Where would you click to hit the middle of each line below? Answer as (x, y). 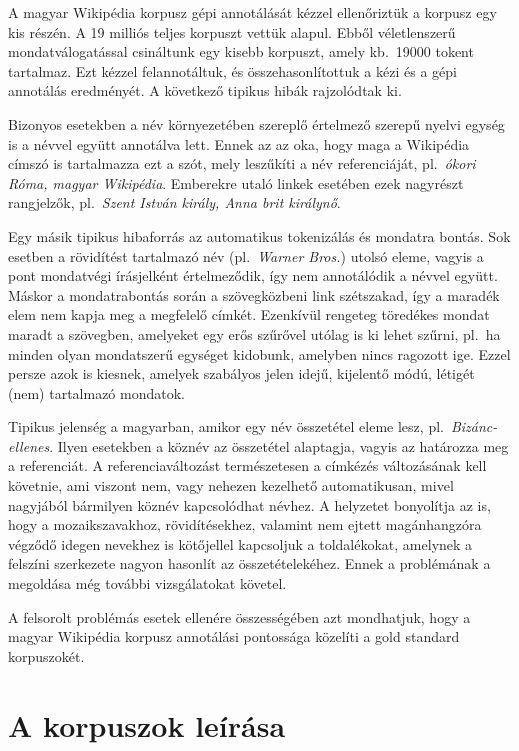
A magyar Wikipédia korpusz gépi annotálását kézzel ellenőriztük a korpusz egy (252, 12)
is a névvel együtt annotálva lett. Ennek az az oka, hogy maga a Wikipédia (239, 143)
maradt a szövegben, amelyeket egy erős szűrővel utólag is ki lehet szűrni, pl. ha (254, 333)
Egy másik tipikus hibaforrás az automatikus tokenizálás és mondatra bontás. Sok (259, 235)
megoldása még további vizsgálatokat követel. (147, 583)
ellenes (29, 445)
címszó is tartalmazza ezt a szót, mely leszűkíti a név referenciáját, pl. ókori (242, 163)
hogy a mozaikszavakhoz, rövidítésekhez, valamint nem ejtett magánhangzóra (245, 524)
